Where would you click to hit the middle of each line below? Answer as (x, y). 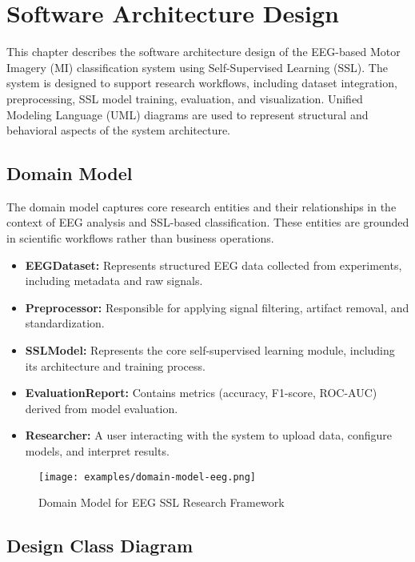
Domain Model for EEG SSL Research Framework (162, 502)
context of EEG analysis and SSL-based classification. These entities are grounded (208, 222)
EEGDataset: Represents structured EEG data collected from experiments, (213, 265)
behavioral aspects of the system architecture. (119, 130)
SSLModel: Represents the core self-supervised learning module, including (210, 350)
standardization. (65, 323)
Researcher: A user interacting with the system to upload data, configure (208, 435)
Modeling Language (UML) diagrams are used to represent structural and (188, 114)
